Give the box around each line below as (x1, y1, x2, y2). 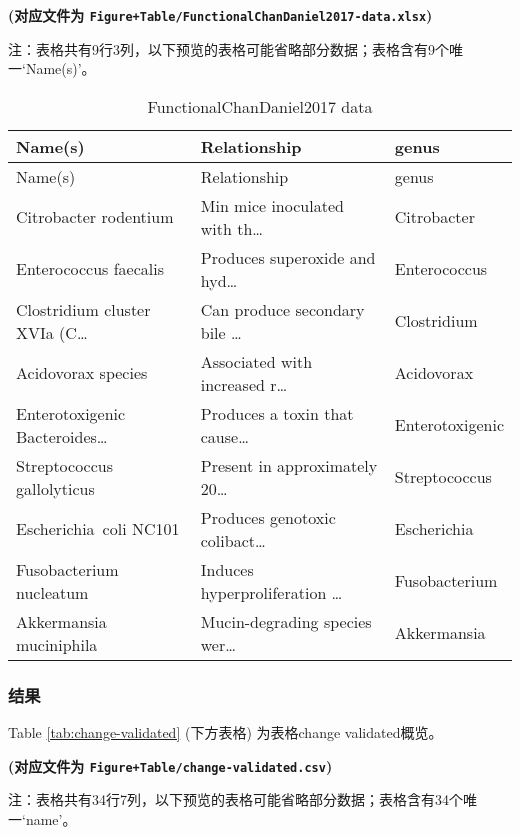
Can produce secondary (200, 297, 365, 321)
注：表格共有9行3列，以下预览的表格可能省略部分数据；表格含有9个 (8, 38, 449, 59)
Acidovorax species (16, 361, 148, 385)
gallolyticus (16, 476, 95, 500)
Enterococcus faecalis (16, 257, 164, 281)
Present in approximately (200, 453, 378, 477)
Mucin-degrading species (200, 609, 372, 633)
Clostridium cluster (16, 297, 151, 321)
